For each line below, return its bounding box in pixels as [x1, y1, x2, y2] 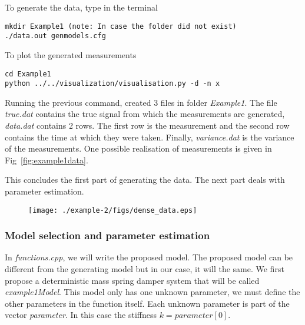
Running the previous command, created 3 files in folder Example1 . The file [5, 96, 277, 108]
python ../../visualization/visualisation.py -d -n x [5, 79, 220, 88]
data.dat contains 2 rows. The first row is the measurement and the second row [5, 119, 290, 131]
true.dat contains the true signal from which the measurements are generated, [5, 108, 285, 120]
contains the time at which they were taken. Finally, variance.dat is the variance [5, 130, 294, 143]
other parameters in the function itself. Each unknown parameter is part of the [5, 297, 290, 309]
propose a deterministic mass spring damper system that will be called [5, 274, 260, 286]
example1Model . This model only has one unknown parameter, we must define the [5, 286, 300, 298]
